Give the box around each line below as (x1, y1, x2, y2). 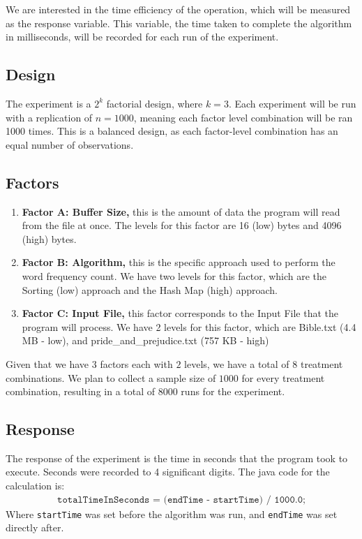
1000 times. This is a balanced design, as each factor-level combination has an (6, 124, 338, 138)
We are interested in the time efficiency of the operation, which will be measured (6, 2, 351, 16)
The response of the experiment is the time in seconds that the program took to (6, 450, 348, 465)
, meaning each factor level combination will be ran (133, 110, 353, 124)
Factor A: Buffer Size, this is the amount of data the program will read (22, 204, 340, 219)
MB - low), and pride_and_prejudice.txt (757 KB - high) (22, 333, 269, 348)
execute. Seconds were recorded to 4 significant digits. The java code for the (6, 464, 330, 479)
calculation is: (6, 478, 65, 493)
